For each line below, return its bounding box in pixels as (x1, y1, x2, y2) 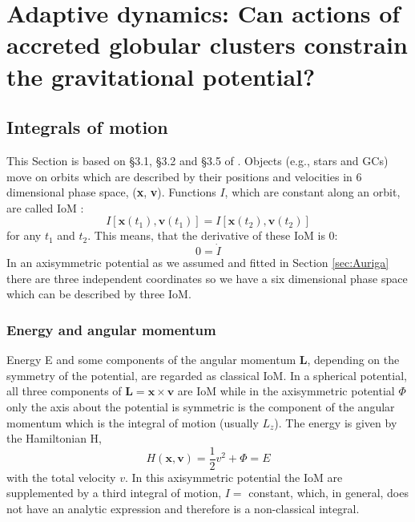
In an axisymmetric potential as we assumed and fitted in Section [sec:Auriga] (6, 254, 389, 271)
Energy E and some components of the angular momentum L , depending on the (6, 351, 400, 368)
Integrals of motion (6, 115, 168, 140)
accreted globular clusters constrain (6, 28, 408, 61)
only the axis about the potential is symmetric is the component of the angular (6, 398, 395, 415)
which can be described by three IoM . (6, 285, 191, 302)
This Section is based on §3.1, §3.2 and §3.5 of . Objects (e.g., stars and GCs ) (6, 152, 389, 168)
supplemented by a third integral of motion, (6, 484, 222, 501)
